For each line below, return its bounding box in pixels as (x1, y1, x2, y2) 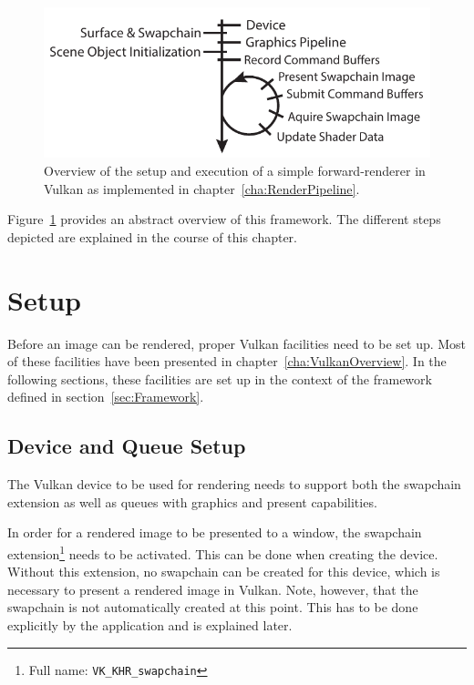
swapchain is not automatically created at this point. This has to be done (7, 598, 418, 617)
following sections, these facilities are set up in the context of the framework (7, 369, 432, 388)
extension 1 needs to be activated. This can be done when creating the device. (7, 541, 438, 563)
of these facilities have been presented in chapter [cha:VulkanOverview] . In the (7, 352, 447, 371)
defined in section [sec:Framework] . (7, 387, 204, 406)
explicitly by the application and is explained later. (7, 615, 293, 634)
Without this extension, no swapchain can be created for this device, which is (7, 562, 440, 581)
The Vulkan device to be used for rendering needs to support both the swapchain (7, 475, 461, 494)
